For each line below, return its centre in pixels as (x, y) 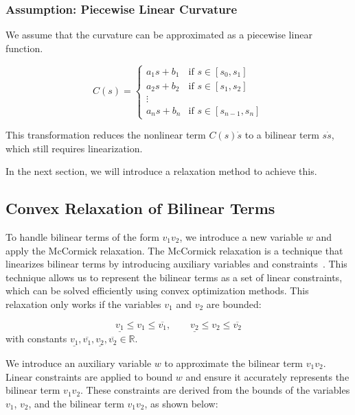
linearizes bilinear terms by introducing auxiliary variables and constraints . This (176, 264)
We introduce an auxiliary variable (79, 363)
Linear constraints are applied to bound (89, 376)
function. (24, 48)
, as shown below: (181, 403)
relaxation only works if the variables (83, 304)
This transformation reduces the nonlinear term (106, 135)
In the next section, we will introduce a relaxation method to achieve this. (161, 171)
